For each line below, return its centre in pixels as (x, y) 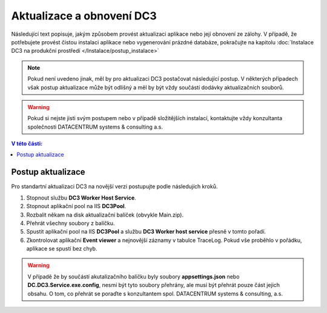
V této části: (27, 144)
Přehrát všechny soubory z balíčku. (71, 223)
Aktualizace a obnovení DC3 (84, 16)
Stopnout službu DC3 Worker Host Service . (81, 198)
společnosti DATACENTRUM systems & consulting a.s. (95, 127)
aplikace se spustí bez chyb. (62, 249)
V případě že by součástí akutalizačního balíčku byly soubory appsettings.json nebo (134, 277)
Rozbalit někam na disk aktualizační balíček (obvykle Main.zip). (105, 215)
